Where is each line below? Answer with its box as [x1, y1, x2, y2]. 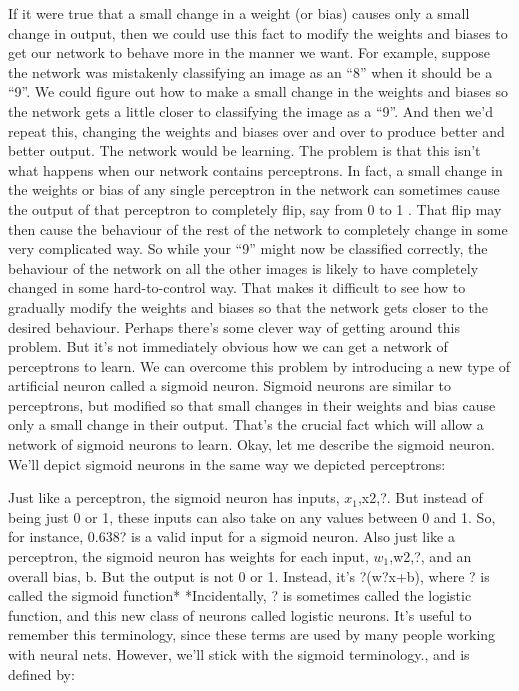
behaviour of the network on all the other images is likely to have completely [8, 257, 479, 278]
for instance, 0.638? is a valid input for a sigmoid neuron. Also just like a [8, 526, 455, 547]
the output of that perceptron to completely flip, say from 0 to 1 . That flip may [8, 198, 502, 219]
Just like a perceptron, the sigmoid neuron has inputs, [8, 487, 340, 508]
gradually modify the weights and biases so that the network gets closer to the [8, 296, 489, 317]
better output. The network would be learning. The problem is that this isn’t [8, 140, 481, 161]
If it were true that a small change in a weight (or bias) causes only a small [8, 3, 470, 23]
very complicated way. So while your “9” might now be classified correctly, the [8, 238, 488, 259]
